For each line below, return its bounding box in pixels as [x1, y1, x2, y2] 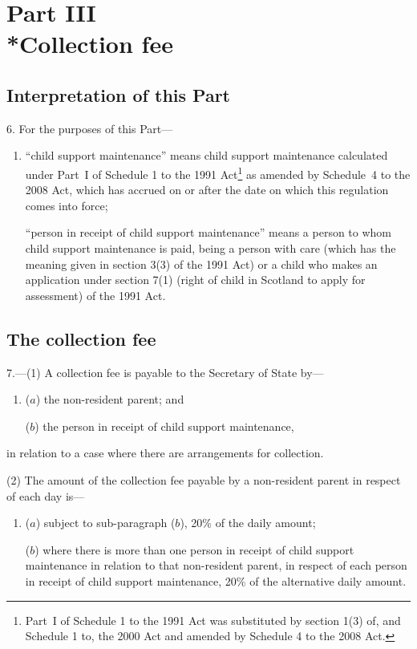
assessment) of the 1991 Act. [25, 286, 166, 303]
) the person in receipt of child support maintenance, [34, 417, 294, 434]
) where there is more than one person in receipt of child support [34, 541, 354, 558]
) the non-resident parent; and [35, 391, 184, 408]
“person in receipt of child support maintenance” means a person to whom [25, 224, 392, 241]
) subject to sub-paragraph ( [35, 514, 176, 531]
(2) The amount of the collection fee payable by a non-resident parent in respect [6, 471, 401, 488]
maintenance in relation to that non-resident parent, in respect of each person [25, 557, 407, 574]
